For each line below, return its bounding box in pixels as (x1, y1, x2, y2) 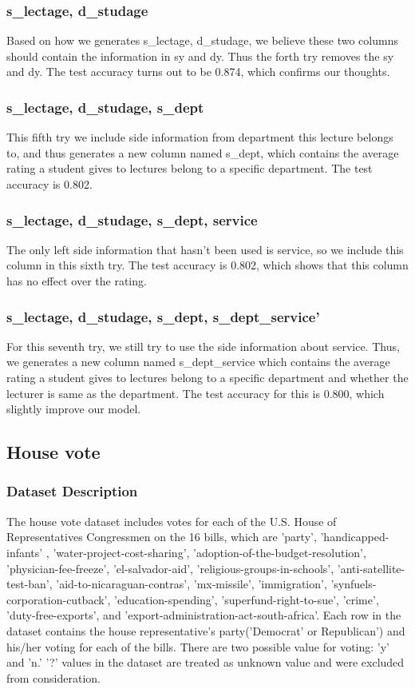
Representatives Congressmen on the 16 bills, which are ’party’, (6, 528, 317, 545)
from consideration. (6, 669, 101, 686)
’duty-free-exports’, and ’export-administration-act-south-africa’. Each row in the (6, 607, 401, 623)
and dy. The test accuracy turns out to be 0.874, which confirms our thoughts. (6, 63, 390, 80)
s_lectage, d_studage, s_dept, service (6, 209, 258, 229)
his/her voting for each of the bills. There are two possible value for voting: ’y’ (6, 638, 390, 655)
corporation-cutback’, (6, 591, 111, 607)
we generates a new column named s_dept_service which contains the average (6, 353, 390, 370)
